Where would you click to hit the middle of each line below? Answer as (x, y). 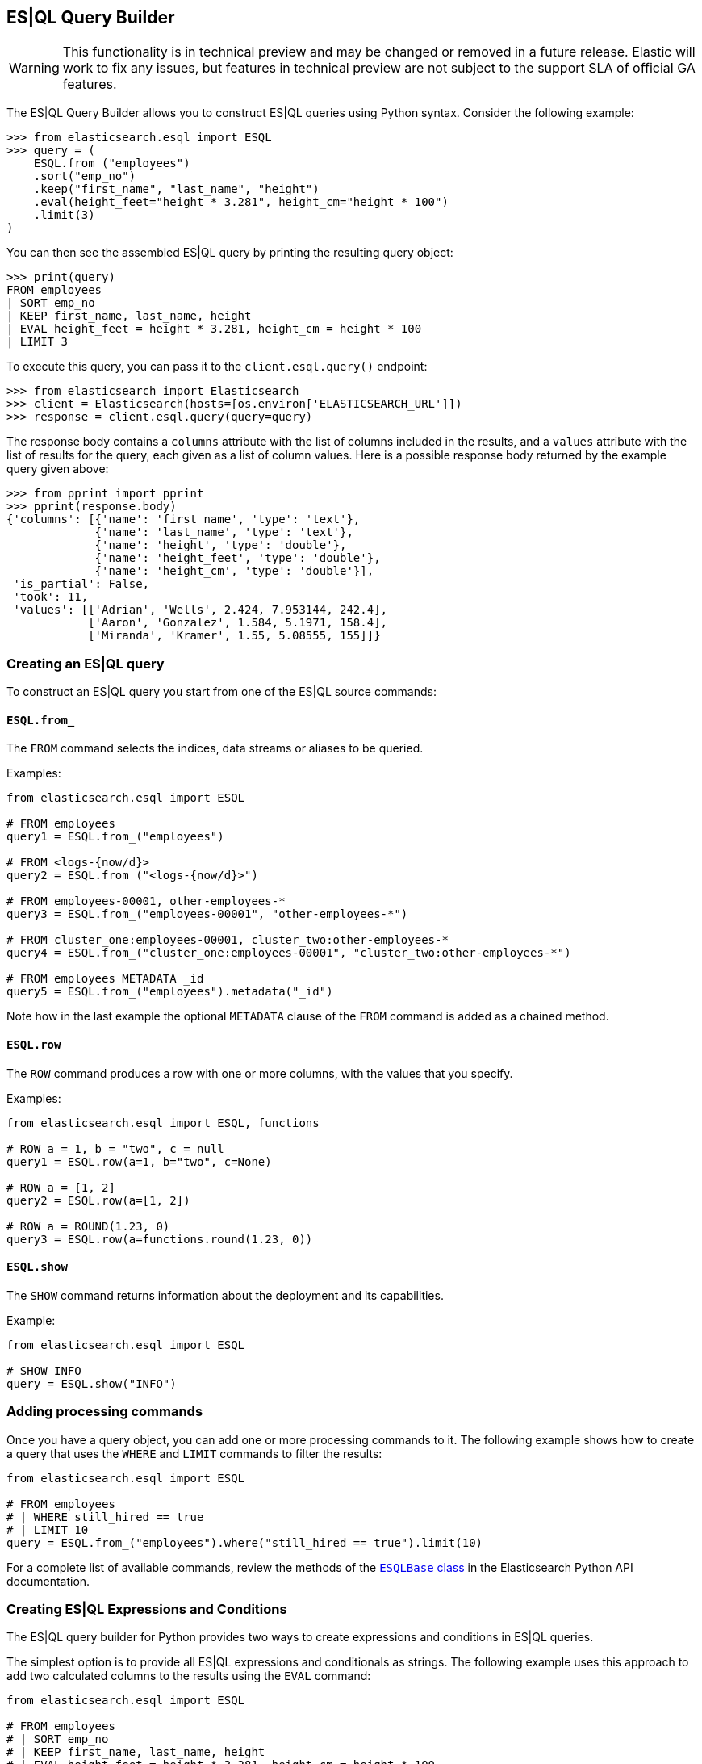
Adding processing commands (105, 1412)
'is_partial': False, (81, 584)
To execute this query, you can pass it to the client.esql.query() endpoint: (217, 367)
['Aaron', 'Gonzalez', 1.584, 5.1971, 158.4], (238, 623)
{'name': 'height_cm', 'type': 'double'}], (234, 571)
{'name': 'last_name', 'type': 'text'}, (224, 532)
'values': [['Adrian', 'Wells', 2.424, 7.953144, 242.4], (201, 610)
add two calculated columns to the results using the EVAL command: (189, 1676)
